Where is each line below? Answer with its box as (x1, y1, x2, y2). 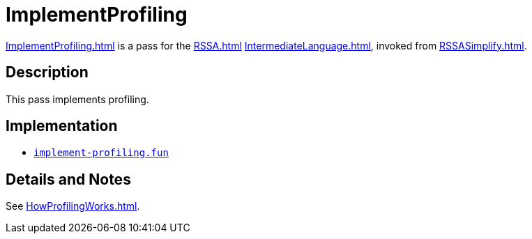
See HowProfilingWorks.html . (6, 200, 140, 213)
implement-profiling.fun (33, 147, 169, 159)
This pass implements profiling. (6, 93, 149, 105)
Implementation (6, 117, 118, 135)
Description (6, 63, 89, 82)
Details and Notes (6, 170, 131, 188)
